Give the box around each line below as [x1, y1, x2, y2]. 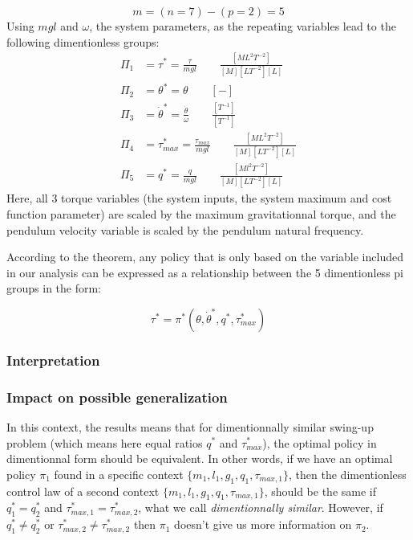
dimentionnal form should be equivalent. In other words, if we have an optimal [6, 450, 393, 467]
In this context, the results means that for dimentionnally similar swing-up [6, 418, 374, 435]
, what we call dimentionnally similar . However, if [138, 499, 383, 516]
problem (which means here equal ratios [6, 434, 203, 451]
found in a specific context [54, 465, 184, 482]
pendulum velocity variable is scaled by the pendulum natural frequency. [6, 221, 364, 238]
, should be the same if [264, 482, 377, 499]
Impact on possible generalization [6, 387, 228, 407]
